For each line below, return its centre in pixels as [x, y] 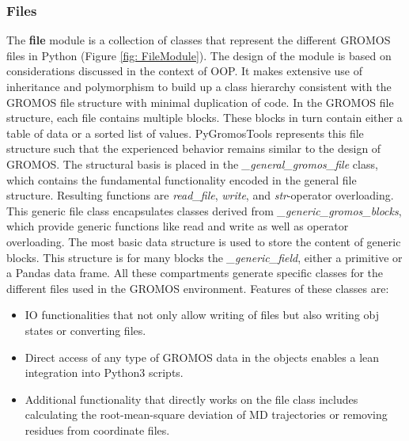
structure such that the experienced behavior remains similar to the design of [194, 148]
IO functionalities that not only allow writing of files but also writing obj [202, 315]
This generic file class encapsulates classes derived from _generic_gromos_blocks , [204, 210]
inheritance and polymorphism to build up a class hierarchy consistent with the [199, 86]
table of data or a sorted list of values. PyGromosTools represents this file [185, 133]
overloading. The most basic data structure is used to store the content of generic [204, 241]
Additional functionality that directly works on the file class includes [191, 399]
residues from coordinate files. [97, 430]
